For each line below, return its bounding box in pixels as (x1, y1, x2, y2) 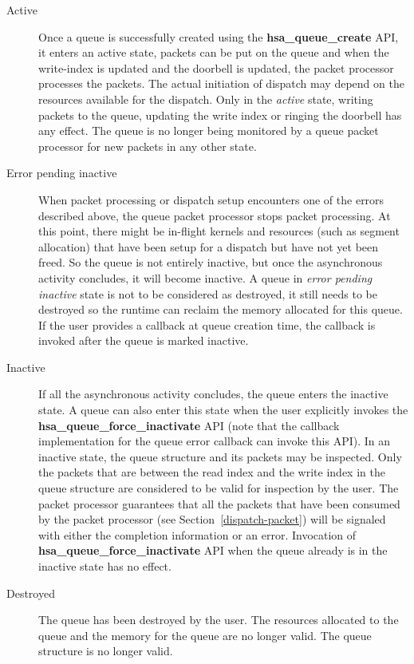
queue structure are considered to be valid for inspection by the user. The (38, 480, 399, 496)
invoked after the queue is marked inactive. (38, 332, 249, 349)
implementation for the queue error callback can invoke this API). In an (38, 433, 391, 449)
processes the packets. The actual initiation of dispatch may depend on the (38, 75, 404, 92)
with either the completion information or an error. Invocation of (38, 526, 357, 543)
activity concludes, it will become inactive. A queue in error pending (38, 269, 373, 286)
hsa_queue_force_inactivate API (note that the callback (38, 417, 340, 433)
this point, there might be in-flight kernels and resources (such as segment (38, 223, 400, 239)
